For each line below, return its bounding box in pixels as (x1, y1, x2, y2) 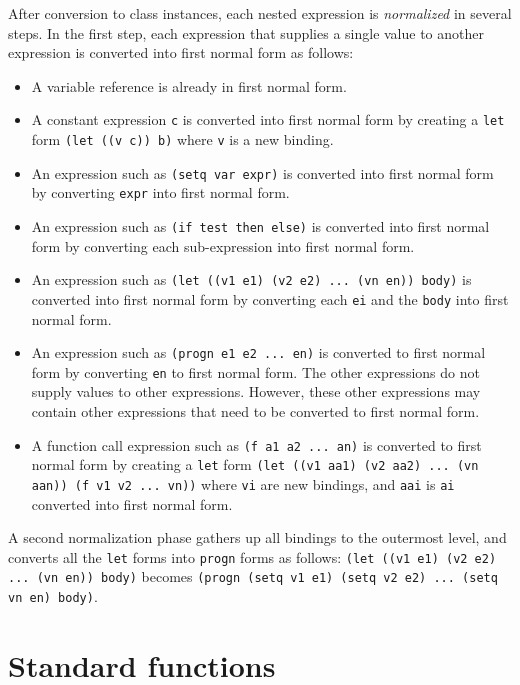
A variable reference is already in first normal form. (31, 75, 347, 96)
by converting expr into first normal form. (31, 182, 290, 203)
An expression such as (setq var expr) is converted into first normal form (31, 162, 494, 183)
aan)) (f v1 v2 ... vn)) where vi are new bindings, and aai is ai (31, 473, 455, 494)
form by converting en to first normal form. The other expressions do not (31, 361, 480, 382)
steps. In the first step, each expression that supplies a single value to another (8, 22, 484, 43)
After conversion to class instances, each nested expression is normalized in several (8, 3, 512, 23)
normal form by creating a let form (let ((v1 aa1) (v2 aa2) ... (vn (31, 454, 479, 475)
